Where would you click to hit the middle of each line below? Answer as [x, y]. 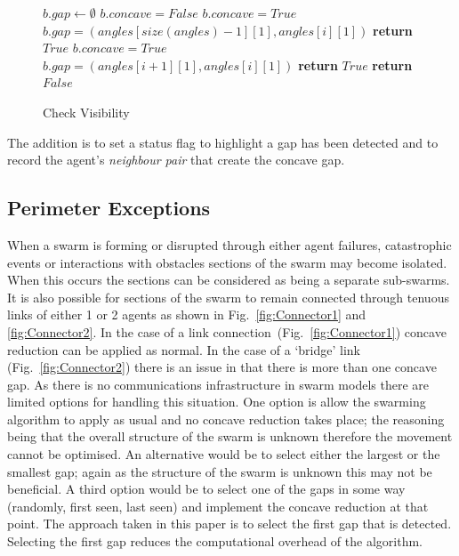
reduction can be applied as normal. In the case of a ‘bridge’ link [184, 349]
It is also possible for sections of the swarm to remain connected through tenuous [228, 297]
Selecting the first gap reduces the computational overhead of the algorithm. [215, 541]
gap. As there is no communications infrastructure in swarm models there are [218, 384]
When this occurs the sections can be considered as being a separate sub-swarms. [229, 280]
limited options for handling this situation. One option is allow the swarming [217, 402]
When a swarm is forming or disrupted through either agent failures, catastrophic [229, 244]
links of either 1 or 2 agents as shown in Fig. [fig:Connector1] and [187, 314]
